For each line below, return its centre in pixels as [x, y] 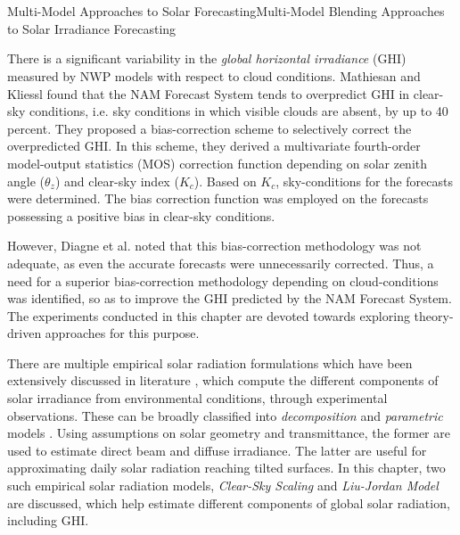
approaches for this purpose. [122, 333]
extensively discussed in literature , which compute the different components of [223, 380]
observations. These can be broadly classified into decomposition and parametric [225, 415]
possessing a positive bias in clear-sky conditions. [141, 215]
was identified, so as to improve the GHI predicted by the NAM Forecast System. [230, 298]
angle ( [26, 181]
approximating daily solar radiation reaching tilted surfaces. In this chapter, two [226, 468]
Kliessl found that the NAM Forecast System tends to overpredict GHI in [209, 93]
